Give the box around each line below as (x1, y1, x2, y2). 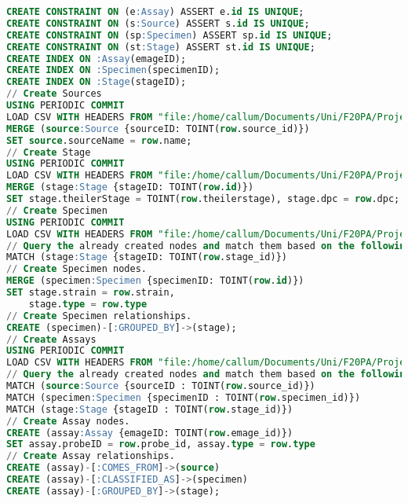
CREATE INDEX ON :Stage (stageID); (6, 76, 187, 88)
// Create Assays (6, 333, 97, 345)
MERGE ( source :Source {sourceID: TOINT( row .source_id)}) (6, 123, 310, 134)
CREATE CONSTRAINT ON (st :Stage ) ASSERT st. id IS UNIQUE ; (6, 41, 315, 53)
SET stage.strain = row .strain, (6, 287, 175, 298)
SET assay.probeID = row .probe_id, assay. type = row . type (6, 439, 315, 450)
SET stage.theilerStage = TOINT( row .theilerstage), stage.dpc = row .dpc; (6, 193, 400, 204)
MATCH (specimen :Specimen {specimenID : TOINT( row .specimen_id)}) (6, 391, 361, 403)
